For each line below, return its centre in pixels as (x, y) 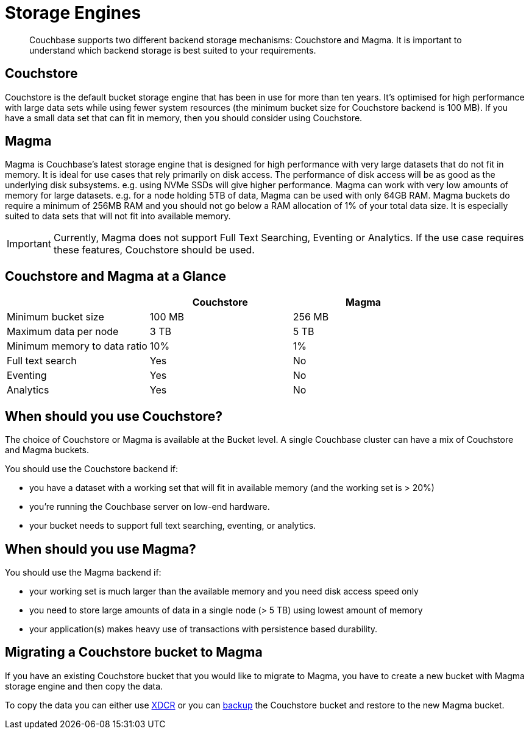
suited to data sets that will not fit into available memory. (118, 216)
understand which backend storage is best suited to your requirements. (173, 50)
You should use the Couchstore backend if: (92, 469)
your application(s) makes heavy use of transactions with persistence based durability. (204, 629)
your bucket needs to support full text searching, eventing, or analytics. (173, 526)
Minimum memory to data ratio (77, 346)
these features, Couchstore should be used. (154, 250)
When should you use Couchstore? (114, 416)
